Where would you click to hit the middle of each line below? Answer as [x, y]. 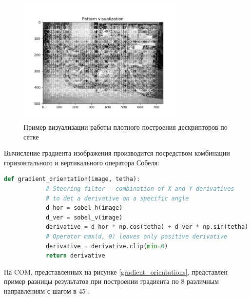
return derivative [75, 256]
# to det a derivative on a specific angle [117, 198]
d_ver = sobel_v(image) [84, 217]
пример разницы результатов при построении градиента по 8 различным [111, 281]
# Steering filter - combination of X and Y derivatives [140, 189]
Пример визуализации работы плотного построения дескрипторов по [125, 127]
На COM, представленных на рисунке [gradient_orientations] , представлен [116, 271]
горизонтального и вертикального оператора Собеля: [82, 162]
